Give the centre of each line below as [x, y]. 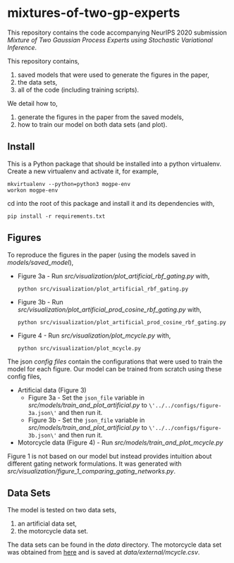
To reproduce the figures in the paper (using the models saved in [101, 254]
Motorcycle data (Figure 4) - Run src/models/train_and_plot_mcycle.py [120, 443]
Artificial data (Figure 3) [52, 390]
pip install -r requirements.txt [56, 216]
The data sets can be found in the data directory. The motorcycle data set [115, 545]
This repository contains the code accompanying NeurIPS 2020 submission [117, 32]
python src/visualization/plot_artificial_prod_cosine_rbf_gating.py [122, 322]
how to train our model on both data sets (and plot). [92, 124]
